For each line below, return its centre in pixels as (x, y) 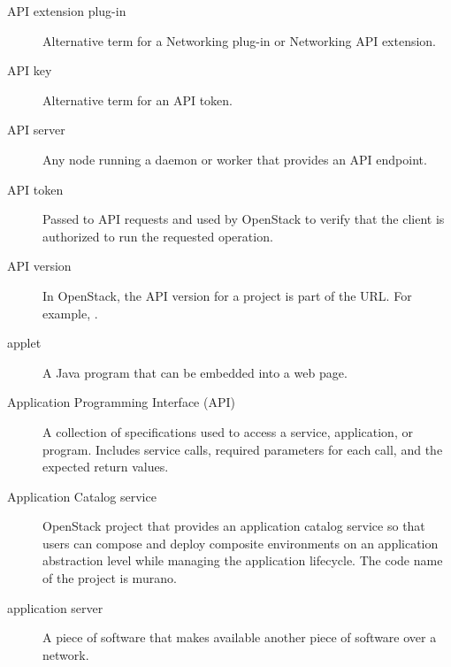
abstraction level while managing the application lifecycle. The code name (243, 560)
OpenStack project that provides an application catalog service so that (234, 526)
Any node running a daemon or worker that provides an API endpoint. (235, 159)
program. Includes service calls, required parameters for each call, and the (243, 449)
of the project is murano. (110, 578)
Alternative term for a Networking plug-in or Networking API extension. (240, 40)
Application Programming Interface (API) (121, 402)
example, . (70, 313)
